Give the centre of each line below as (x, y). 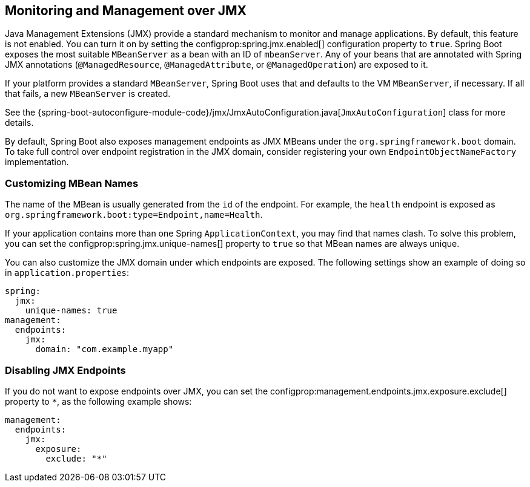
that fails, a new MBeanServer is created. (88, 94)
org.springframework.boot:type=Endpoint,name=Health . (134, 215)
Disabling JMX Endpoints (65, 370)
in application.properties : (67, 273)
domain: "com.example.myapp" (104, 349)
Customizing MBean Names (72, 183)
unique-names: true (71, 311)
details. (19, 123)
